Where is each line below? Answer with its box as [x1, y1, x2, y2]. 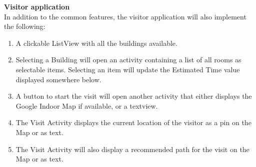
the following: [4, 21, 45, 31]
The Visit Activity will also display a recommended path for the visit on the [15, 144, 249, 154]
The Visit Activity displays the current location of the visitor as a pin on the [15, 117, 251, 128]
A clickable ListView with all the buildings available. [15, 37, 177, 48]
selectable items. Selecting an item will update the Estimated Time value [15, 64, 240, 74]
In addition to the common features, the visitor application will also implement [4, 11, 246, 21]
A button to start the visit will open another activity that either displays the [15, 91, 252, 101]
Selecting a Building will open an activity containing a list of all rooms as [15, 54, 241, 65]
